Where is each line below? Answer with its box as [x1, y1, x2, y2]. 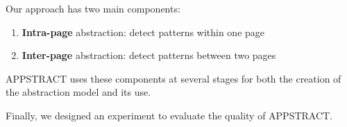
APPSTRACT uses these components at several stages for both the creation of [6, 71, 341, 85]
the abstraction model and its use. [6, 85, 151, 99]
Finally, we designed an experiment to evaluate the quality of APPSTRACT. [6, 108, 333, 122]
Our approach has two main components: [6, 1, 180, 15]
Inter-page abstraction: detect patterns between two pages [22, 48, 276, 62]
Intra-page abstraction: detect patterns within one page [22, 24, 265, 39]
